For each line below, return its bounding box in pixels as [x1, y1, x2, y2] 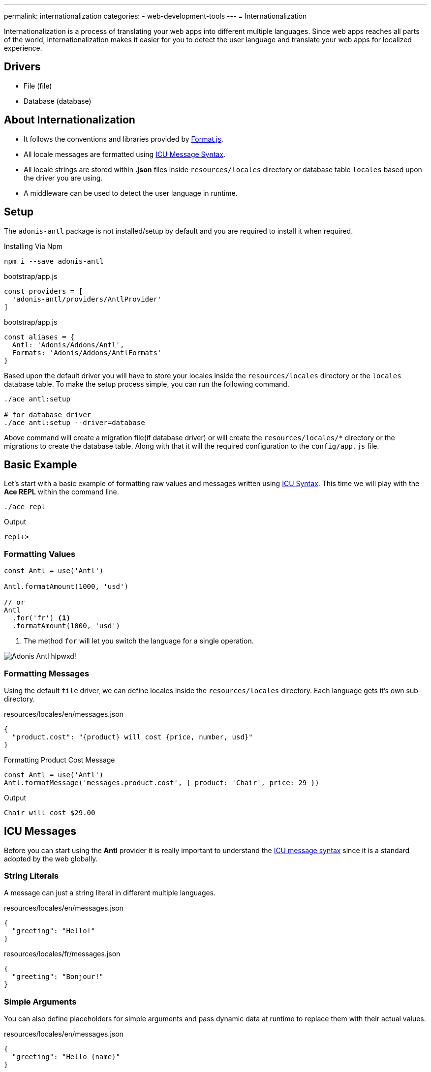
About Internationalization [4, 114, 135, 126]
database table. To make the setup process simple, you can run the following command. [4, 379, 289, 388]
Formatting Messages [4, 668, 90, 678]
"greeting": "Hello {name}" [12, 1053, 121, 1061]
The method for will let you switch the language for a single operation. [24, 637, 254, 645]
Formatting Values [4, 549, 76, 559]
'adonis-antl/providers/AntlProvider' [12, 295, 162, 303]
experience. [4, 44, 42, 52]
